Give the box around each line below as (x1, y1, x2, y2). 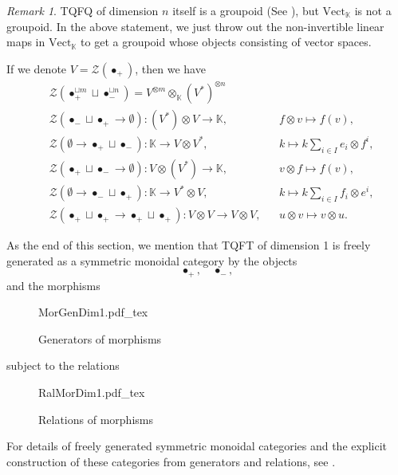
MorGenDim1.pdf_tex (38, 304, 148, 320)
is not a (354, 2, 392, 18)
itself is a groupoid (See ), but (172, 2, 319, 18)
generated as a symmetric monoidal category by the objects (6, 252, 298, 269)
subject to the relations (6, 357, 120, 374)
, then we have (135, 60, 206, 77)
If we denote (6, 60, 67, 77)
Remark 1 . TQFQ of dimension (6, 2, 159, 18)
